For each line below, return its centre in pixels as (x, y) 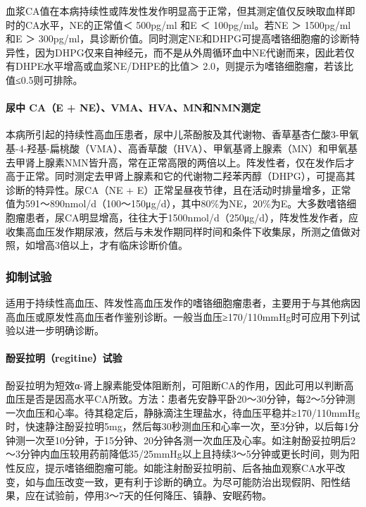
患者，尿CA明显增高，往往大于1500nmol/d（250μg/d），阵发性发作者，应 (192, 217)
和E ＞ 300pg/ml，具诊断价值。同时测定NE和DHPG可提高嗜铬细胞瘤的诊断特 (183, 38)
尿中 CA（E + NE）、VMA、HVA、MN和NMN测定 (133, 108)
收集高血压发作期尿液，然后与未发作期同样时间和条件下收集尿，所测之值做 (178, 231)
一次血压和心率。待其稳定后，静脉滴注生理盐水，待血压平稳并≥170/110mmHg (183, 412)
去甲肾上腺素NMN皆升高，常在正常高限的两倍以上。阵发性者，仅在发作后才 (180, 162)
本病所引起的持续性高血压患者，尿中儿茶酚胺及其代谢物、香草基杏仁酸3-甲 (177, 134)
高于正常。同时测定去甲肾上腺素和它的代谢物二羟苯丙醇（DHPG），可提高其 (181, 176)
